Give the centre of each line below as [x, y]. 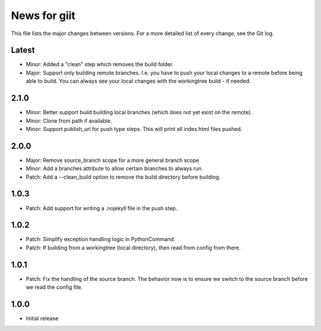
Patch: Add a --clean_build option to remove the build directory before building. [123, 177]
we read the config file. [54, 287]
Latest [23, 50]
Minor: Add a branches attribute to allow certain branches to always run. [114, 168]
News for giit [43, 15]
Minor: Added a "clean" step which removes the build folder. [100, 64]
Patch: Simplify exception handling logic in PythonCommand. [100, 239]
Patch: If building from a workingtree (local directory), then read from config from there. [133, 248]
